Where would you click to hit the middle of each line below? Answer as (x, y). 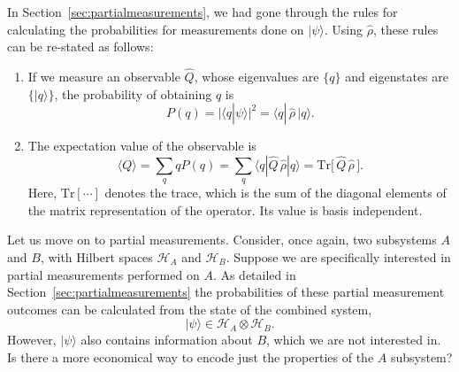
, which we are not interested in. (354, 340)
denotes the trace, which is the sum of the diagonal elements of (275, 193)
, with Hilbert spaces (96, 256)
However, (32, 340)
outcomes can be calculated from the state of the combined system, (190, 309)
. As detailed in (254, 274)
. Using (343, 29)
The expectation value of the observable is (142, 146)
